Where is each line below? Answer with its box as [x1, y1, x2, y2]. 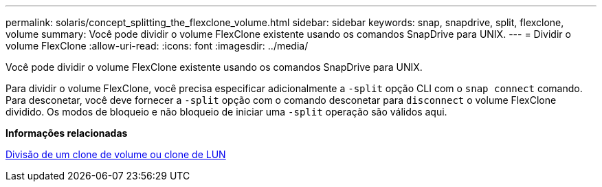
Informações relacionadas [5, 127, 128, 139]
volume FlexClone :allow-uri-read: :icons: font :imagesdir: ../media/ [5, 40, 309, 52]
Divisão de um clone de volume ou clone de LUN [5, 148, 226, 160]
